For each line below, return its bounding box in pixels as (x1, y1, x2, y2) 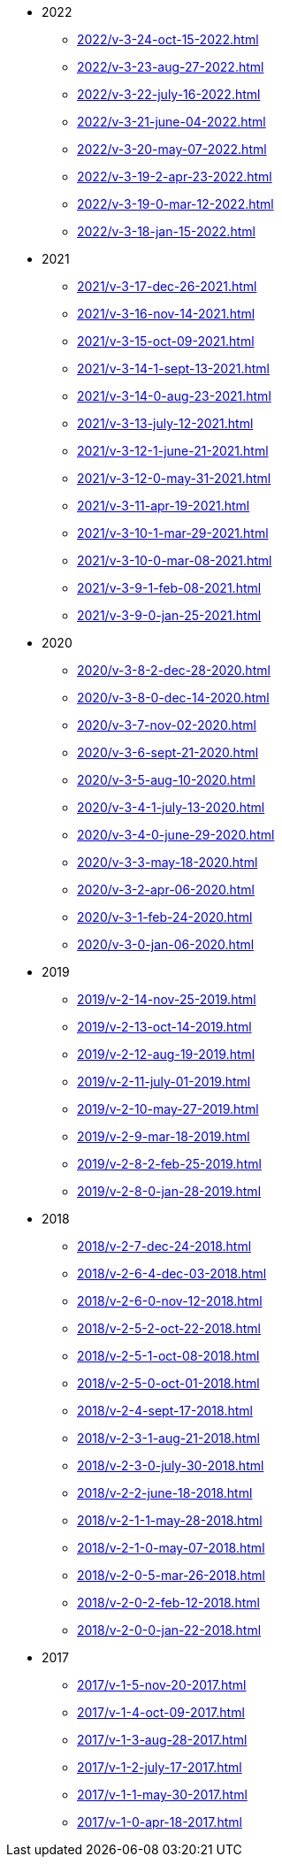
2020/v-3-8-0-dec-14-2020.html (77, 690, 270, 705)
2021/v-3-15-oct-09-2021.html (77, 334, 255, 349)
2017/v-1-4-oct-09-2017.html (77, 1705, 245, 1720)
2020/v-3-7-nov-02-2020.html (77, 717, 256, 733)
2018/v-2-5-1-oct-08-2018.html (77, 1348, 260, 1363)
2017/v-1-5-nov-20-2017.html (77, 1677, 247, 1692)
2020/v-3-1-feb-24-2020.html (77, 909, 253, 924)
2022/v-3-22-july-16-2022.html (77, 87, 261, 102)
